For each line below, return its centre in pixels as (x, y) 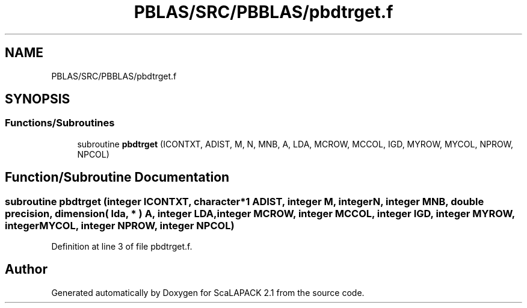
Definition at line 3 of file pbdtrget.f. (122, 247)
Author (26, 269)
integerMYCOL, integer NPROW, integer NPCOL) (120, 225)
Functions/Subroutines (60, 123)
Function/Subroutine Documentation (117, 177)
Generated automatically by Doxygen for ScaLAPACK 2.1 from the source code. (208, 292)
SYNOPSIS (38, 99)
